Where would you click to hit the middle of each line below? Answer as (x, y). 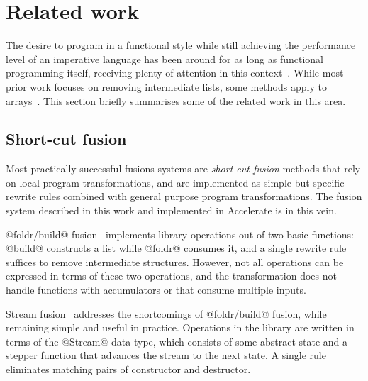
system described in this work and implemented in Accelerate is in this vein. (171, 210)
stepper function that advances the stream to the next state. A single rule (166, 355)
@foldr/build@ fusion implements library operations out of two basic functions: (180, 234)
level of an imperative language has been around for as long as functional (165, 59)
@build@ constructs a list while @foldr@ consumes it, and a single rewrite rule (176, 248)
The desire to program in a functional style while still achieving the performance (181, 45)
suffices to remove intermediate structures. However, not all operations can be (175, 261)
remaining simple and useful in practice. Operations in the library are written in (180, 327)
